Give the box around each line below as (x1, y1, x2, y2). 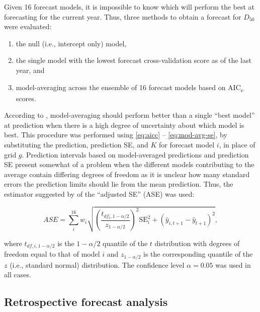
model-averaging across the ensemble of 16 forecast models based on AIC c (16, 82, 243, 94)
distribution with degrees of (154, 238, 240, 248)
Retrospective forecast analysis (4, 294, 168, 309)
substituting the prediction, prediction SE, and (4, 139, 148, 150)
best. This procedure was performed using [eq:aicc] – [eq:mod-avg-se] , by (4, 129, 227, 140)
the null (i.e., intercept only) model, (16, 38, 127, 48)
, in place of (219, 139, 255, 150)
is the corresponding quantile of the (143, 249, 253, 259)
